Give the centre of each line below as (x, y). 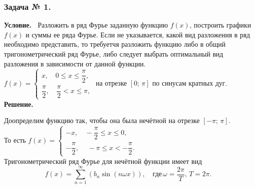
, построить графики (220, 25)
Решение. (19, 104)
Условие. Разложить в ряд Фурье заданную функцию (86, 25)
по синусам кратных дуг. (190, 83)
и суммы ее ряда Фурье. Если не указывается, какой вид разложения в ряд (138, 34)
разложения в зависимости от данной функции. (75, 63)
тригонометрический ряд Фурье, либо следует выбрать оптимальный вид (114, 54)
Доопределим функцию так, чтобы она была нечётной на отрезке (102, 120)
